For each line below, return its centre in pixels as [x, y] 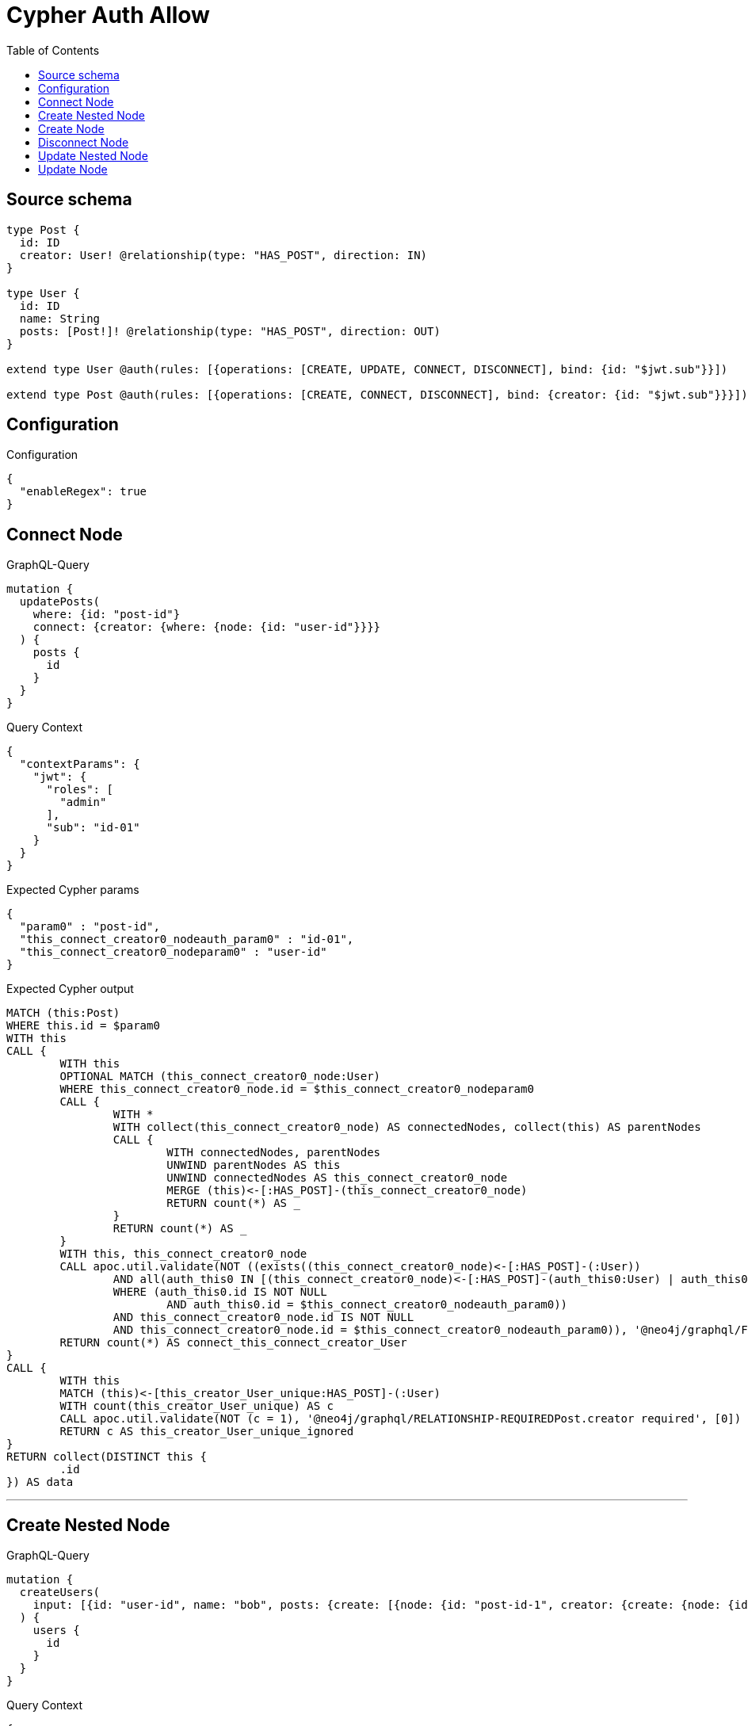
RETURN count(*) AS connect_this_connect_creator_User [233, 1343]
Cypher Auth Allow [108, 15]
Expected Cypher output [70, 989]
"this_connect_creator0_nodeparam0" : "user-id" [173, 952]
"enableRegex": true [83, 492]
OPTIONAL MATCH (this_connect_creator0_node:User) [220, 1077]
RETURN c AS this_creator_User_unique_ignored [207, 1432]
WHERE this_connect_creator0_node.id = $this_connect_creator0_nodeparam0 [297, 1089]
